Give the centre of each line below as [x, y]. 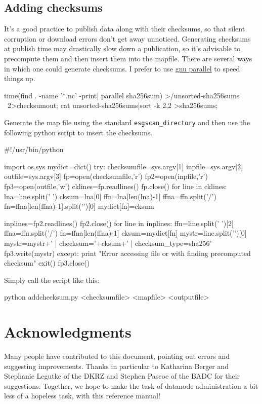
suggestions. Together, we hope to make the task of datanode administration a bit [131, 385]
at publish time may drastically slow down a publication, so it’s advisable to [122, 48]
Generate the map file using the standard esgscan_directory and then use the [127, 122]
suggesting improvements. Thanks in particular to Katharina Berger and [117, 366]
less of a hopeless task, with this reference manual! [82, 396]
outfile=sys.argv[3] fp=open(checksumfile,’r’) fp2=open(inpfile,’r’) [106, 176]
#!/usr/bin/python [34, 149]
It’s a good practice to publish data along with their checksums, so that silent [125, 29]
